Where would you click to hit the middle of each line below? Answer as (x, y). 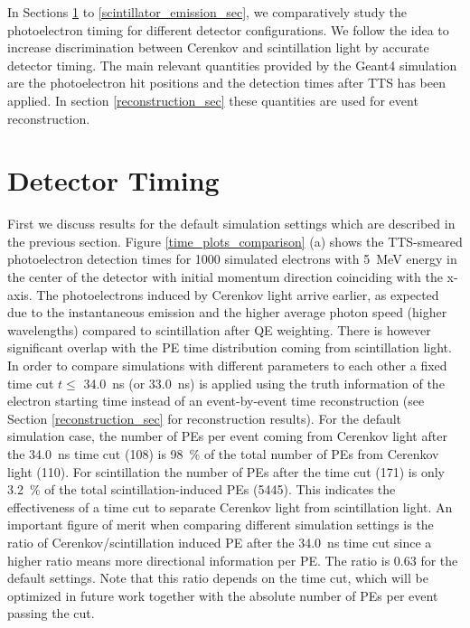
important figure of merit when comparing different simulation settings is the (221, 525)
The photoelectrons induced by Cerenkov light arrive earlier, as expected (238, 294)
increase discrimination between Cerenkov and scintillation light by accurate (218, 47)
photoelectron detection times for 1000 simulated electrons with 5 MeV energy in (232, 259)
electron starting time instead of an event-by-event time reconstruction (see (216, 401)
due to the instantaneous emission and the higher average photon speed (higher (227, 312)
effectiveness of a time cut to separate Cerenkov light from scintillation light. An (230, 506)
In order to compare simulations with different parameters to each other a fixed (227, 366)
